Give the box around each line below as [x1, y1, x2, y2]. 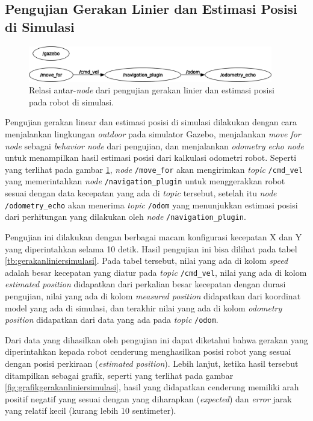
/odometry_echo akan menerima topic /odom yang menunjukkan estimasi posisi [5, 198, 298, 211]
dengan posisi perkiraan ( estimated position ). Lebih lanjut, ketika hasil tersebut [5, 357, 299, 370]
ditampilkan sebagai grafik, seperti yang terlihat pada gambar [5, 369, 234, 381]
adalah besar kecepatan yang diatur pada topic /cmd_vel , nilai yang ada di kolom [5, 266, 307, 278]
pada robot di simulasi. [29, 95, 114, 108]
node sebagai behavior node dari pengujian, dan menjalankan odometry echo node [5, 139, 304, 152]
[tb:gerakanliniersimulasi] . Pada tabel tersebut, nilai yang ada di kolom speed [5, 254, 288, 267]
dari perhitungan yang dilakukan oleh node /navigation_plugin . [5, 210, 246, 223]
